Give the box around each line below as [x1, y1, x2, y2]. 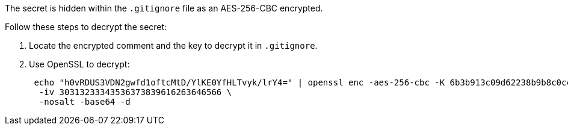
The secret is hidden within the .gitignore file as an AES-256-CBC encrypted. [5, 3, 323, 13]
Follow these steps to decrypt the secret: [5, 22, 167, 32]
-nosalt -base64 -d [39, 97, 131, 107]
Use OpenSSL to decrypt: [29, 59, 130, 69]
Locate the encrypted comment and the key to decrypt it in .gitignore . [29, 40, 318, 51]
